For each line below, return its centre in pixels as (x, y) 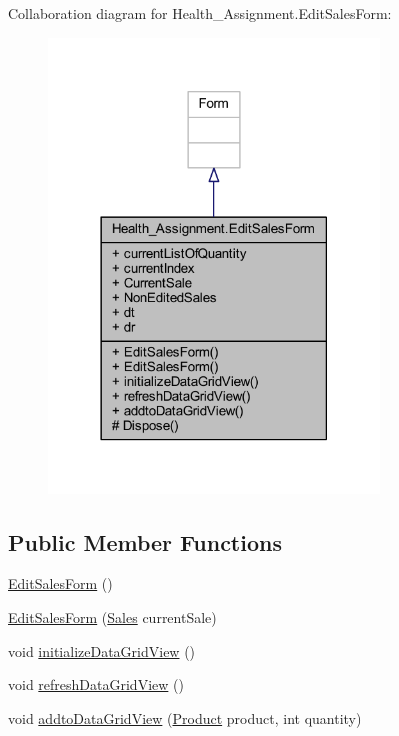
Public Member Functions (145, 541)
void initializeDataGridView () (102, 650)
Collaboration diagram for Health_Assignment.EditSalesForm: (200, 13)
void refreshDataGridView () (96, 684)
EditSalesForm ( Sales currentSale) (112, 617)
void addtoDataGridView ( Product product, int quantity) (185, 717)
